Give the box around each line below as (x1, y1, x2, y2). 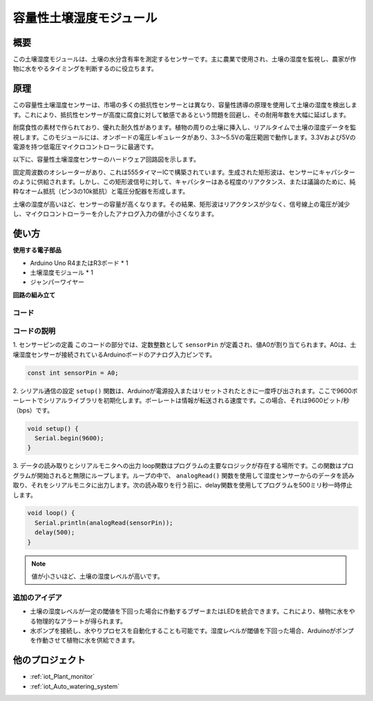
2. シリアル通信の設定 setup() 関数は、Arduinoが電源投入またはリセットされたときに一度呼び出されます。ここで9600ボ (12, 386, 358, 395)
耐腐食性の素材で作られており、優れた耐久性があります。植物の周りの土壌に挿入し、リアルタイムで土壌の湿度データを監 (12, 123, 356, 131)
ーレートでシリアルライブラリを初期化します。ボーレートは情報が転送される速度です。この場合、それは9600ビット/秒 (12, 396, 350, 404)
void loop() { (27, 509, 75, 517)
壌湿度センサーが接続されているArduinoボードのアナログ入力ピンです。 (12, 350, 216, 359)
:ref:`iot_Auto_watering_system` (30, 682, 120, 691)
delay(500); (35, 529, 75, 536)
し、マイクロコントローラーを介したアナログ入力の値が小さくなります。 (12, 209, 218, 218)
